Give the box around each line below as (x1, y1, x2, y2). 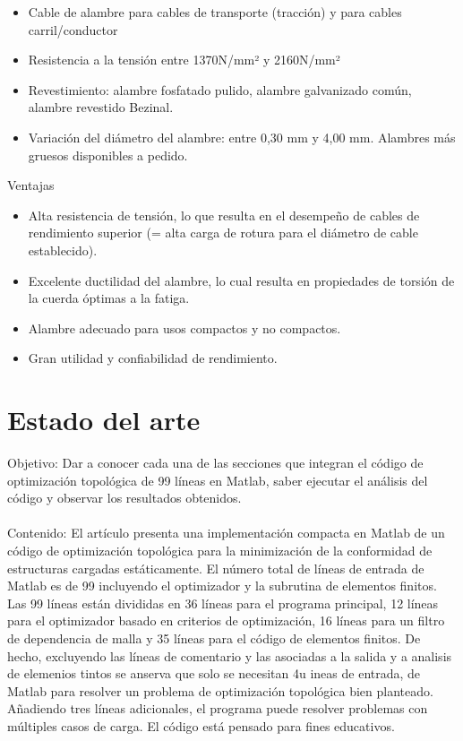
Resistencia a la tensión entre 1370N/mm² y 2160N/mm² (28, 50, 340, 69)
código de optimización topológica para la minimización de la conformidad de (7, 541, 433, 559)
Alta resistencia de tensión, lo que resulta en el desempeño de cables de (28, 205, 420, 224)
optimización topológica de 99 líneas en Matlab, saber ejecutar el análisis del (7, 470, 428, 489)
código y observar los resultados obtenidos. (7, 488, 242, 507)
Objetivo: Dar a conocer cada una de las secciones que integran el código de (7, 453, 424, 472)
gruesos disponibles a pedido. (28, 145, 188, 164)
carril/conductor (28, 20, 118, 39)
